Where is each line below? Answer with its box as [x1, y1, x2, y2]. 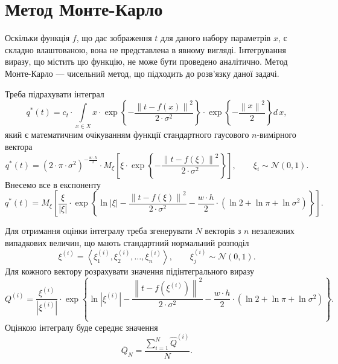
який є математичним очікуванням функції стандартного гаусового [5, 128, 249, 141]
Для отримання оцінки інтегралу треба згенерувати [5, 224, 193, 237]
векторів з [205, 224, 241, 237]
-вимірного [257, 128, 296, 141]
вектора [5, 140, 33, 153]
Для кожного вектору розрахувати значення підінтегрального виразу [5, 264, 254, 277]
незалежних [252, 224, 295, 237]
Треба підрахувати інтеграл [5, 87, 104, 100]
